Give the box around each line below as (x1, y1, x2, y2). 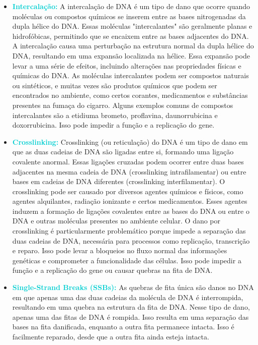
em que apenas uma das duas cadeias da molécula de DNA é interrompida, (12, 292, 243, 302)
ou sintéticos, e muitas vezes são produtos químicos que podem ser (12, 80, 217, 90)
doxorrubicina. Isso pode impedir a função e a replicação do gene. (12, 120, 215, 130)
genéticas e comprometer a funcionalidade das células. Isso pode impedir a (12, 255, 241, 265)
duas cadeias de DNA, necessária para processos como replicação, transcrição (12, 235, 250, 246)
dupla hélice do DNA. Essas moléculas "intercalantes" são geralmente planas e (12, 21, 252, 31)
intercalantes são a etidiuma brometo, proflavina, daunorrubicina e (12, 109, 218, 120)
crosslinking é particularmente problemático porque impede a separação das (12, 225, 246, 236)
